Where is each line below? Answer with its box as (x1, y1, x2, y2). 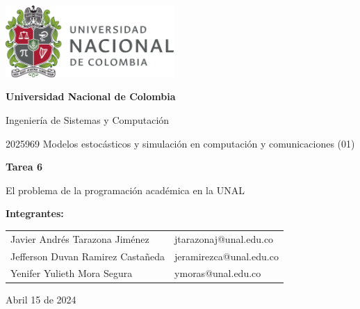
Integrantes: (6, 206, 64, 221)
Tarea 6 (6, 159, 42, 174)
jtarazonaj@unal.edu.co (174, 231, 274, 246)
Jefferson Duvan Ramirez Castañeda (10, 248, 165, 263)
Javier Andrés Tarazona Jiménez (10, 231, 149, 246)
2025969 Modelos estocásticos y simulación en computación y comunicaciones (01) (6, 136, 355, 150)
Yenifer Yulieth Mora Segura (10, 266, 133, 280)
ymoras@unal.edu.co (174, 266, 261, 280)
